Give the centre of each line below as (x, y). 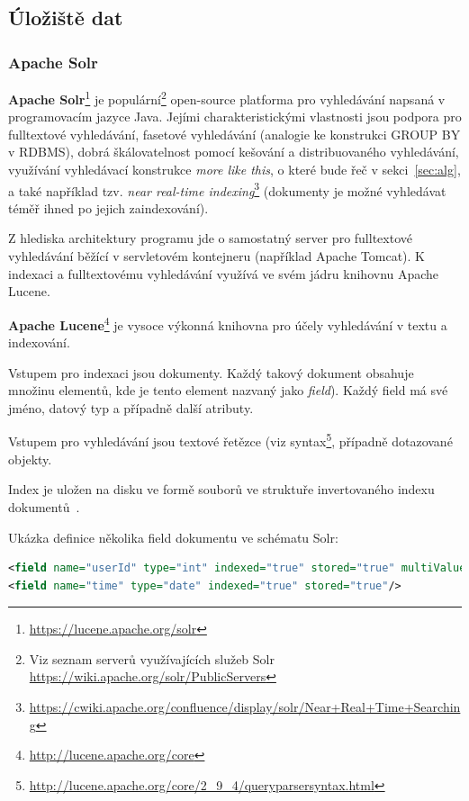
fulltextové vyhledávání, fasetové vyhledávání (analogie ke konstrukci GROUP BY (234, 134)
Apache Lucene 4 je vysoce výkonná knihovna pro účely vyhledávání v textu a (228, 323)
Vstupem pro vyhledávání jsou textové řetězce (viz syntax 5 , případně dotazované (230, 440)
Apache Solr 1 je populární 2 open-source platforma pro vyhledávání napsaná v (227, 98)
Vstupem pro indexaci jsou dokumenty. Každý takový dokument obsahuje (211, 372)
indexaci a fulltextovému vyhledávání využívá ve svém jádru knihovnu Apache (224, 273)
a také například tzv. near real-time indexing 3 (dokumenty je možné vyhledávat (227, 189)
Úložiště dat (66, 18)
